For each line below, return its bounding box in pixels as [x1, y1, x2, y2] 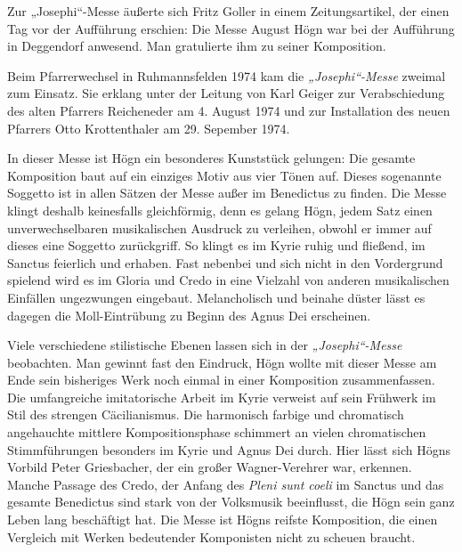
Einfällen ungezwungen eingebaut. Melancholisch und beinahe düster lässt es [7, 288, 426, 306]
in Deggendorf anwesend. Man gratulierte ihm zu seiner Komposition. [7, 37, 386, 55]
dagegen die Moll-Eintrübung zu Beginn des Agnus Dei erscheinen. [7, 305, 371, 324]
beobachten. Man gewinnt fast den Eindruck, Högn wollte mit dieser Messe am [7, 353, 437, 371]
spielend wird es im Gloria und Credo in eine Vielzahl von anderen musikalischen [7, 271, 450, 289]
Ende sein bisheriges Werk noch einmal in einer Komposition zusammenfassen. [7, 370, 435, 389]
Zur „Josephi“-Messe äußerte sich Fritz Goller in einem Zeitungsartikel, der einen [7, 2, 450, 20]
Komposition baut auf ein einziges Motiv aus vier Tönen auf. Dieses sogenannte [7, 166, 442, 184]
